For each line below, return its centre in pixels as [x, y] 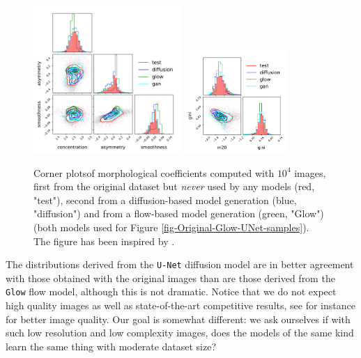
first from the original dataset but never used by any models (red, [174, 186]
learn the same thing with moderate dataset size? [111, 346]
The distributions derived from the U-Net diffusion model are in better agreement [180, 264]
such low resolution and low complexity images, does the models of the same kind [180, 333]
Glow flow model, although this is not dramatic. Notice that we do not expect [171, 291]
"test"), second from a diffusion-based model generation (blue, [165, 200]
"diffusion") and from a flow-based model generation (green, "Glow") [179, 213]
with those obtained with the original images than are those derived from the [170, 278]
